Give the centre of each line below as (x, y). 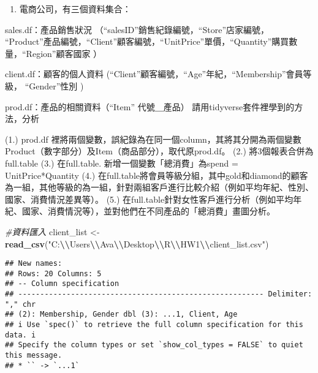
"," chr (21, 304)
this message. (34, 355)
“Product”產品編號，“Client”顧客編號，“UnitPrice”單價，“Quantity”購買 (147, 41)
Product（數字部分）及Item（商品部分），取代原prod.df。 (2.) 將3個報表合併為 (159, 151)
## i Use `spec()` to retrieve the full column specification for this (154, 325)
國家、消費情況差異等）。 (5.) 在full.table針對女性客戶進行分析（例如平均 (149, 199)
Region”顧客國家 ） (64, 53)
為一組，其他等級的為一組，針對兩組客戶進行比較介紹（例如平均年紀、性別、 (159, 187)
